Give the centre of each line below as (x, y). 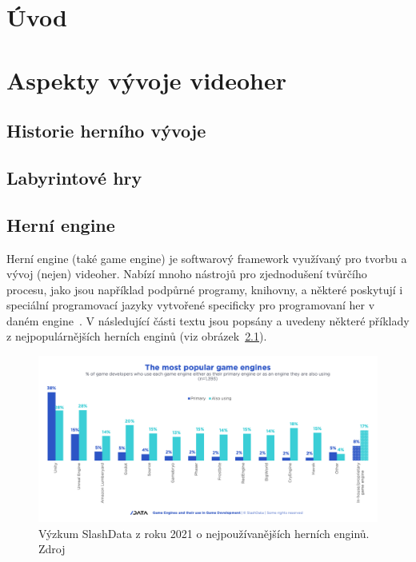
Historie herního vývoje (106, 131)
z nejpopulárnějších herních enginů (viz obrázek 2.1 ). (137, 336)
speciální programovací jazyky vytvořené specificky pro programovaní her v (191, 305)
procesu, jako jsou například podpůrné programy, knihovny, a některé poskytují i (205, 289)
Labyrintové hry (74, 177)
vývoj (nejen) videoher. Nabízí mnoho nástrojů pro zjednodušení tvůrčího (187, 274)
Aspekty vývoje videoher (146, 80)
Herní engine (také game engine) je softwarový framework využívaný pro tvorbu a (207, 258)
